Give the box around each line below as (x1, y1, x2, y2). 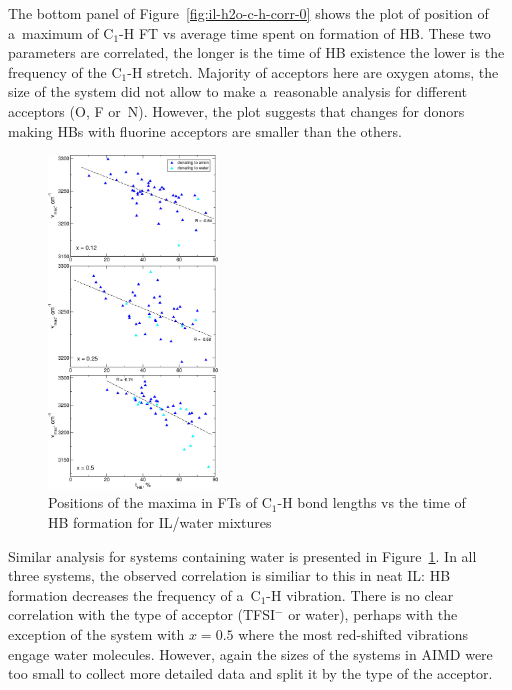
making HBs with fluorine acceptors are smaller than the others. (8, 120, 402, 141)
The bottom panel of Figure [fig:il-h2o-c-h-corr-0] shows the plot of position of (8, 3, 489, 23)
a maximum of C (8, 22, 114, 43)
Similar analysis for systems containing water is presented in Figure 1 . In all (8, 545, 477, 566)
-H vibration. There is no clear (266, 584, 454, 605)
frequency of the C (8, 61, 122, 82)
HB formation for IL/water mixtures (48, 511, 272, 532)
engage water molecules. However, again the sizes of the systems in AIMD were (8, 643, 493, 664)
